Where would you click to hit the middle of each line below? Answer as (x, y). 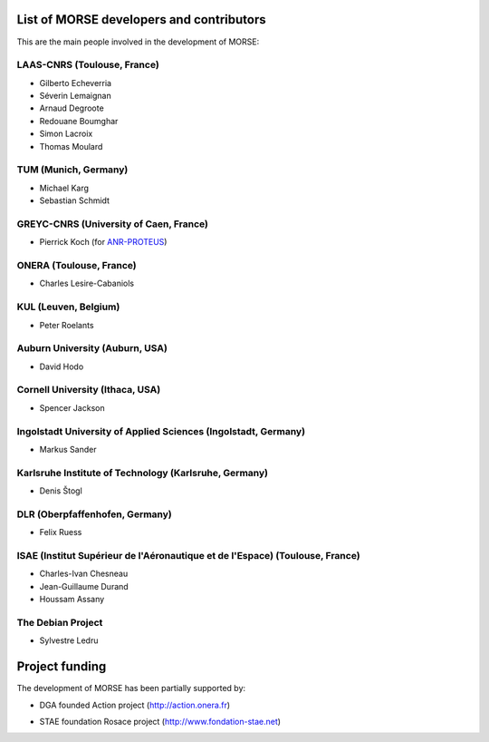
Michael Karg (64, 188)
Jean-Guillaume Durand (84, 586)
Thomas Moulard (71, 146)
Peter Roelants (67, 325)
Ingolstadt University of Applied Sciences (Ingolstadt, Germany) (161, 431)
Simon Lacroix (66, 134)
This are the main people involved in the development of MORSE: (138, 42)
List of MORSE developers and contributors (141, 20)
